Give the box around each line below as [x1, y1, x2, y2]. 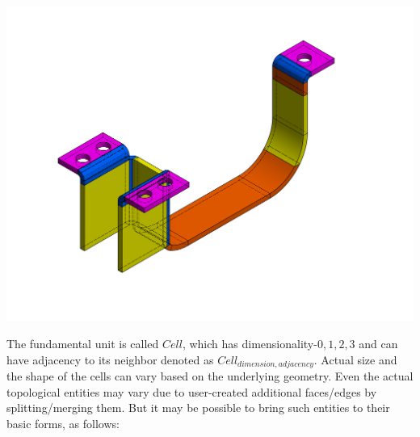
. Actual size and [313, 351, 397, 368]
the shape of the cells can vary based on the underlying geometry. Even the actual [6, 367, 414, 384]
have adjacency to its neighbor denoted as [6, 351, 214, 368]
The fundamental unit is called [6, 334, 159, 351]
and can [359, 334, 398, 351]
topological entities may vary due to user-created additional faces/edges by [6, 383, 377, 400]
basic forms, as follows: [6, 414, 120, 431]
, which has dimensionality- [182, 334, 317, 351]
